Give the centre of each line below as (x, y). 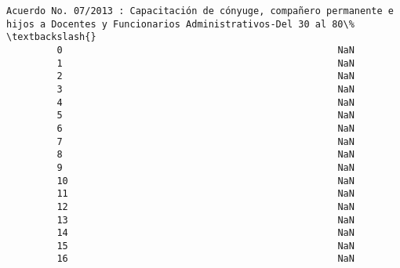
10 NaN (205, 181)
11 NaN (205, 194)
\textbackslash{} (51, 37)
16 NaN (205, 259)
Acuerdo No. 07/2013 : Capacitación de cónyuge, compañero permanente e (200, 11)
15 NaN (205, 246)
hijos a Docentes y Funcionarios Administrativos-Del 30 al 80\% (180, 24)
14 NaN (205, 233)
